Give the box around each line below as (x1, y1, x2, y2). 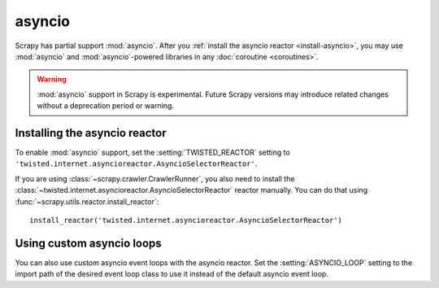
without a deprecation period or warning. (37, 101, 175, 111)
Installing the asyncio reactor (15, 126, 167, 140)
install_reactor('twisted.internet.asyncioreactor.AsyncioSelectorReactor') (29, 216, 343, 225)
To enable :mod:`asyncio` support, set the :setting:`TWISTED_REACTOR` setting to (15, 147, 290, 158)
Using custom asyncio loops (15, 236, 162, 250)
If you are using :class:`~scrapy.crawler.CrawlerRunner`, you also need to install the (15, 173, 295, 183)
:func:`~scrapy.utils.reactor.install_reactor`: (15, 196, 159, 207)
